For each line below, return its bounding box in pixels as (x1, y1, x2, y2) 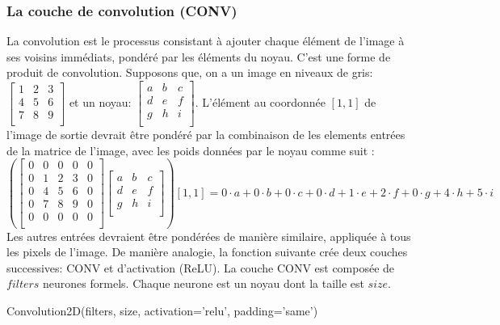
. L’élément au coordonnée (195, 94, 326, 111)
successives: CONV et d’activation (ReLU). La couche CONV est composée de (6, 259, 395, 276)
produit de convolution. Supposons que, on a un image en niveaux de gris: (6, 64, 373, 81)
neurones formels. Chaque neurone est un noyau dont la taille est (43, 275, 364, 292)
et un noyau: (69, 94, 132, 111)
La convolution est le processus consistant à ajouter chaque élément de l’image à (6, 32, 405, 49)
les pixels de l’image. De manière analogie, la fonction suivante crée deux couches (6, 243, 408, 260)
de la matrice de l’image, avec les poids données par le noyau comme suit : (6, 141, 375, 158)
